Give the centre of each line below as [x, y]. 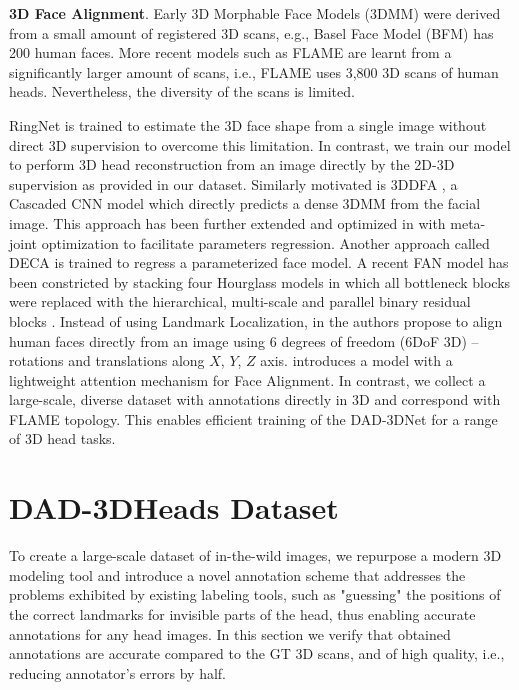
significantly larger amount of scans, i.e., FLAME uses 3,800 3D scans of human [254, 71]
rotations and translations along [107, 360]
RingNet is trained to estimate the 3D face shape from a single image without [248, 124]
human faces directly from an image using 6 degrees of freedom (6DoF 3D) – [244, 340]
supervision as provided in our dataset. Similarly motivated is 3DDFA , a [233, 183]
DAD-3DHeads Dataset [174, 507]
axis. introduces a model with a [356, 360]
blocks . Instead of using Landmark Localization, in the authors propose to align [256, 320]
